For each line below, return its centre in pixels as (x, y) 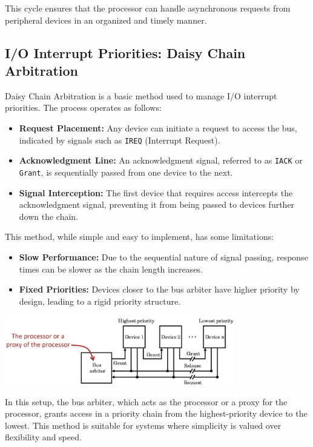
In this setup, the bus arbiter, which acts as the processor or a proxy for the (146, 401)
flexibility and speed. (43, 437)
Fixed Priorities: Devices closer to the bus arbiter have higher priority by (159, 289)
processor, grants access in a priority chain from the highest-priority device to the (156, 413)
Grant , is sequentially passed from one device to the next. (126, 172)
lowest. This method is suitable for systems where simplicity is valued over (143, 425)
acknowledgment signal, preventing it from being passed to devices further (157, 204)
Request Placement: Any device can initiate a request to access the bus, (158, 127)
